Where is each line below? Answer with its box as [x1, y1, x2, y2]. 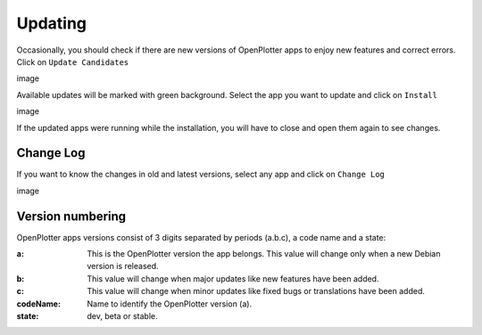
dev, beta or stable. [87, 311, 158, 322]
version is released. [87, 261, 160, 272]
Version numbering [16, 208, 127, 224]
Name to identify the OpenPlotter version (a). [87, 298, 253, 309]
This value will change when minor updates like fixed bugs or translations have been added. [87, 286, 426, 297]
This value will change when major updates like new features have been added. [87, 273, 379, 284]
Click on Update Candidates [16, 56, 129, 67]
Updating [16, 13, 87, 33]
